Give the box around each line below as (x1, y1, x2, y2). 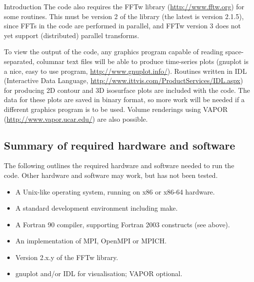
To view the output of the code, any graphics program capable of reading (4, 46, 223, 57)
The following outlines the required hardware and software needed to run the (4, 160, 234, 171)
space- (225, 46, 244, 57)
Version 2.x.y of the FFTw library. (15, 252, 118, 262)
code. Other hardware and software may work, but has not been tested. (4, 170, 218, 180)
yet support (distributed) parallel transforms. (4, 30, 139, 40)
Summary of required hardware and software (4, 137, 235, 152)
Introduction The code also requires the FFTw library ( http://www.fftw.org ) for (4, 1, 245, 11)
